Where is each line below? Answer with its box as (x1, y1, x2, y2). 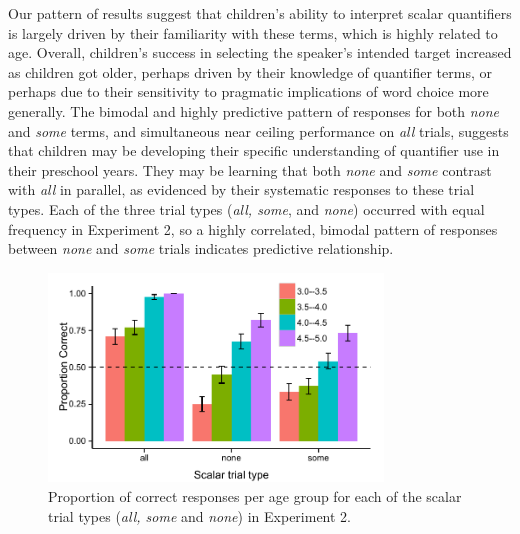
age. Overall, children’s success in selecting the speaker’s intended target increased (8, 42, 512, 63)
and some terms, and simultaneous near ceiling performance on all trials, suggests (8, 120, 509, 141)
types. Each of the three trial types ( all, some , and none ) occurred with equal (8, 198, 485, 219)
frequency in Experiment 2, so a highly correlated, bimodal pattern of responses (8, 218, 498, 239)
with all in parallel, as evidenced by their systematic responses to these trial (8, 179, 475, 200)
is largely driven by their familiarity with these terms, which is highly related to (8, 22, 498, 43)
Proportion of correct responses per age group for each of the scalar (48, 485, 462, 506)
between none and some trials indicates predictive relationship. (8, 238, 394, 259)
